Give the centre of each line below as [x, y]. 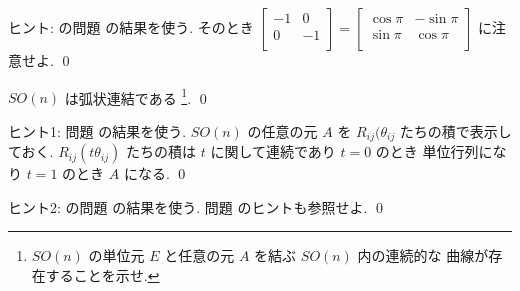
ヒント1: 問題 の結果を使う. [97, 130]
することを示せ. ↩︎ [102, 275]
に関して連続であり [273, 151]
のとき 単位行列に [434, 151]
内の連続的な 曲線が [423, 255]
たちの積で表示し [455, 130]
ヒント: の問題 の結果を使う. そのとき [131, 27]
